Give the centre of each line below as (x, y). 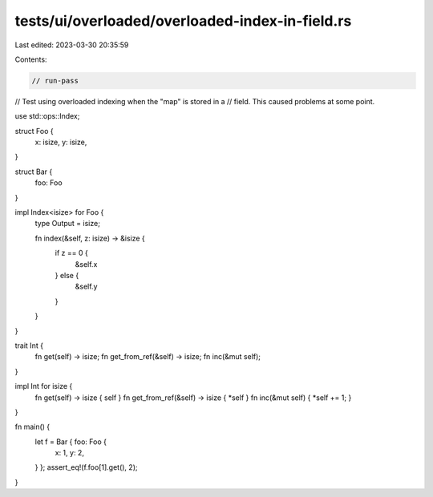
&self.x (86, 264)
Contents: (31, 59)
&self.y (86, 287)
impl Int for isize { (44, 386)
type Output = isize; (67, 224)
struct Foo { (34, 131)
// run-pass (55, 81)
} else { (67, 275)
